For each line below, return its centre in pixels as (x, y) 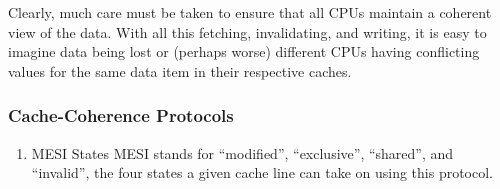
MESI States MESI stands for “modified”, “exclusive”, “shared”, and (242, 152)
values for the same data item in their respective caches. (180, 70)
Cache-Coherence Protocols (121, 115)
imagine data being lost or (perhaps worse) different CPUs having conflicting (244, 51)
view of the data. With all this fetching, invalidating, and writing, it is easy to (247, 31)
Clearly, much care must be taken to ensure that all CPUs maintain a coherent (250, 12)
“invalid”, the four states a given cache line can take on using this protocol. (262, 172)
